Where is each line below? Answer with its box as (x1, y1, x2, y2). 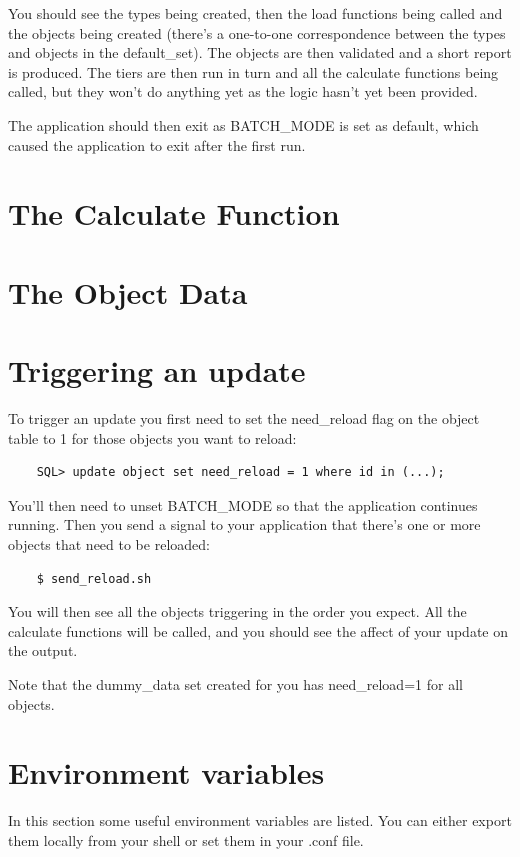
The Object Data (8, 271, 248, 312)
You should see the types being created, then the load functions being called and (8, 3, 503, 23)
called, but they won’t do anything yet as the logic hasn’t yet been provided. (8, 81, 478, 102)
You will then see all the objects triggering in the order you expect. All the (8, 601, 467, 622)
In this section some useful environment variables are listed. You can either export (8, 810, 512, 831)
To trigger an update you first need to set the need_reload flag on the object (8, 408, 480, 429)
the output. (8, 640, 78, 661)
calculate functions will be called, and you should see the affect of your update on (8, 620, 508, 641)
